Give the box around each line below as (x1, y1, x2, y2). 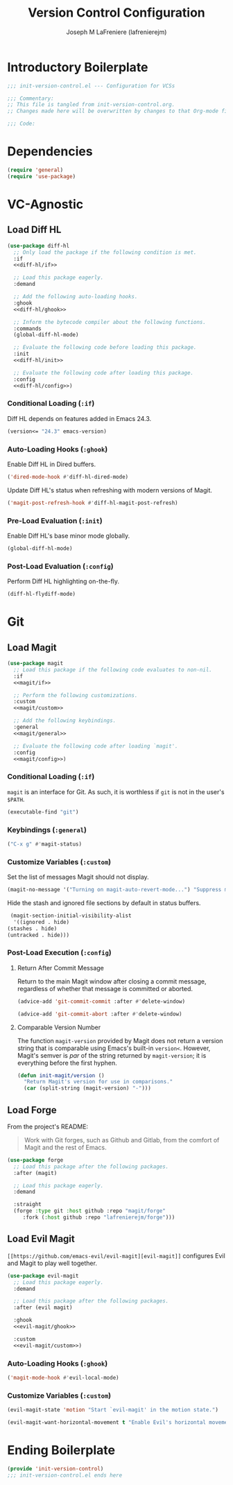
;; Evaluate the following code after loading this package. (13, 369, 194, 376)
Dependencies (7, 144, 93, 160)
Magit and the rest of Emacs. (24, 1143, 107, 1151)
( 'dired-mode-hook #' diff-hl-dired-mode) (7, 473, 129, 480)
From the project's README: (7, 1122, 89, 1131)
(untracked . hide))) (7, 932, 70, 938)
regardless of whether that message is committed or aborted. (17, 984, 193, 993)
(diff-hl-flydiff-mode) (7, 591, 76, 598)
